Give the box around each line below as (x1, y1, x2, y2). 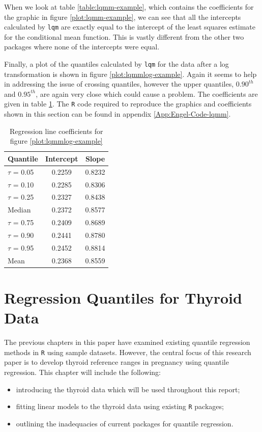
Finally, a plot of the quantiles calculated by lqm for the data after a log (4, 59, 229, 69)
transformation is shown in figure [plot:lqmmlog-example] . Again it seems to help (4, 68, 257, 79)
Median (8, 204, 31, 215)
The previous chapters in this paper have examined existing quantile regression (4, 337, 250, 347)
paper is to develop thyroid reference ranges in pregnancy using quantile (4, 357, 229, 367)
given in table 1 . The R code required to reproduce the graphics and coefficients (4, 98, 252, 109)
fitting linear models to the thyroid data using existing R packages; (16, 401, 224, 412)
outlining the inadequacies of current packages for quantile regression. (16, 418, 234, 428)
